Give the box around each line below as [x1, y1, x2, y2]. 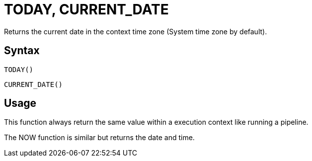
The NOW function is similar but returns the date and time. [4, 133, 195, 142]
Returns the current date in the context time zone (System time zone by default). [4, 27, 267, 36]
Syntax [4, 44, 40, 57]
